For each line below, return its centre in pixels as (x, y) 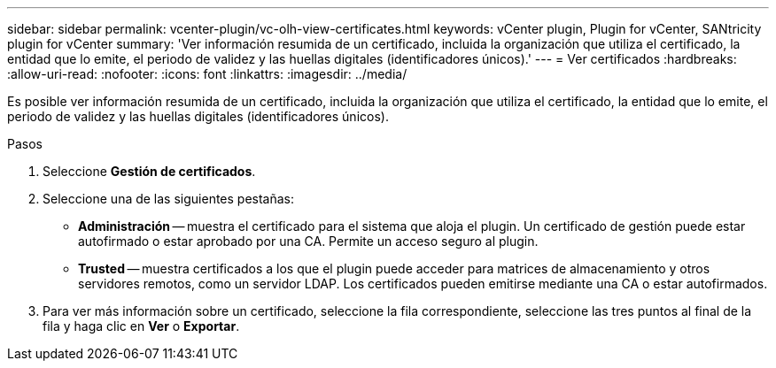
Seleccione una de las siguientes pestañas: (169, 199)
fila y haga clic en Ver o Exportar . (141, 326)
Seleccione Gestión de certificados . (149, 171)
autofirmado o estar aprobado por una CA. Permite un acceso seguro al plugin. (308, 241)
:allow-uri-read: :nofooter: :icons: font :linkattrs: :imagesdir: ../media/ (207, 74)
